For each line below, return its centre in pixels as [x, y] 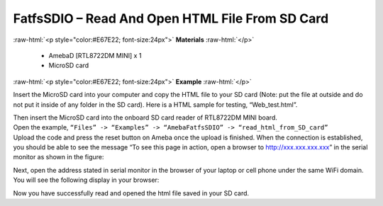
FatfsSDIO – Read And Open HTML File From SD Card [171, 18]
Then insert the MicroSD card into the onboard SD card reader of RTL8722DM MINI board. [145, 118]
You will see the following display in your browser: [86, 180]
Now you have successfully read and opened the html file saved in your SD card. [131, 193]
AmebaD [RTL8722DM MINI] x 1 [95, 55]
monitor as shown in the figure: [59, 157]
